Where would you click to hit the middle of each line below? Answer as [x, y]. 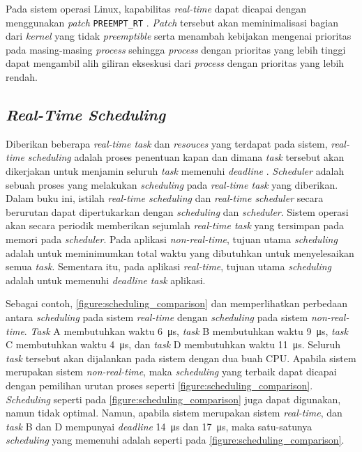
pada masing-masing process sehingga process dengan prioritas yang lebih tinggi [176, 49]
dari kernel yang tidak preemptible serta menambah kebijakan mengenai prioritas [179, 36]
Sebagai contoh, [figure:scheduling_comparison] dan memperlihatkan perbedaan [177, 303]
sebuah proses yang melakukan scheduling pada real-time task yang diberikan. [172, 184]
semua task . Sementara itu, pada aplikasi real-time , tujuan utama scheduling [169, 266]
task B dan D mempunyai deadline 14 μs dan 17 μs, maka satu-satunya [159, 426]
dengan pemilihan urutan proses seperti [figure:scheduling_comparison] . [159, 385]
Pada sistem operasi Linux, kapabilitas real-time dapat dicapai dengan [156, 8]
